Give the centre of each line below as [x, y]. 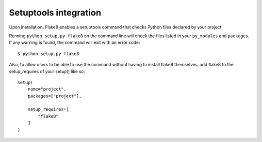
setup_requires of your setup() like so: [47, 71]
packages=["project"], [55, 96]
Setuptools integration [55, 13]
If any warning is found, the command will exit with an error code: [74, 43]
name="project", [47, 89]
